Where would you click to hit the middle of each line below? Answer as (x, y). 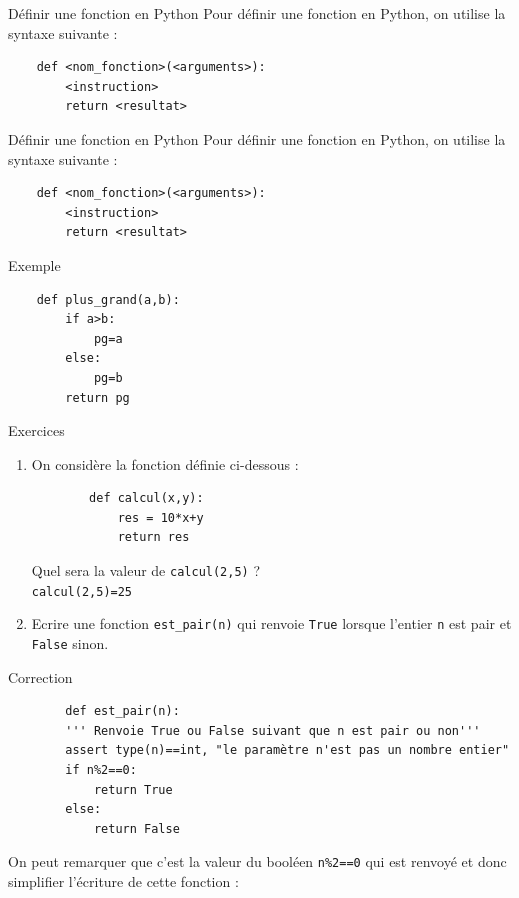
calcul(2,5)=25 (82, 591)
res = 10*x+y (160, 517)
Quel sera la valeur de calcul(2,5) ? (146, 570)
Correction (40, 676)
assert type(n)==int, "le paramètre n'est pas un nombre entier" (287, 750)
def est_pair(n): (122, 711)
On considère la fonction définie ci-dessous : (165, 463)
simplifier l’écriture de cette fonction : (123, 881)
